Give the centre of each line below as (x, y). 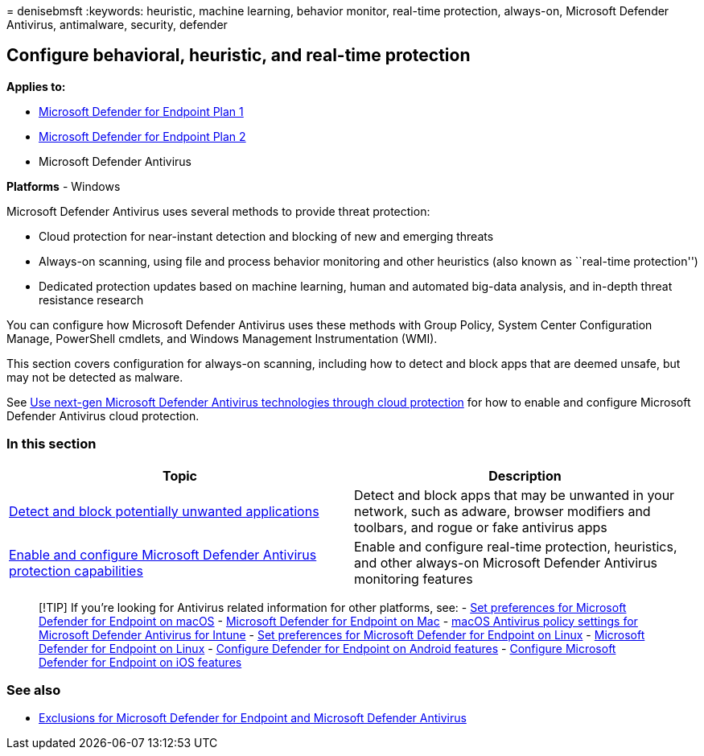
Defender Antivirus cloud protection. (103, 415)
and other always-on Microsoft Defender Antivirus (506, 562)
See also (34, 690)
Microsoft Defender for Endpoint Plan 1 (141, 111)
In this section (51, 444)
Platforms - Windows (64, 186)
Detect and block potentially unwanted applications (164, 511)
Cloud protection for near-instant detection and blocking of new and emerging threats (266, 236)
